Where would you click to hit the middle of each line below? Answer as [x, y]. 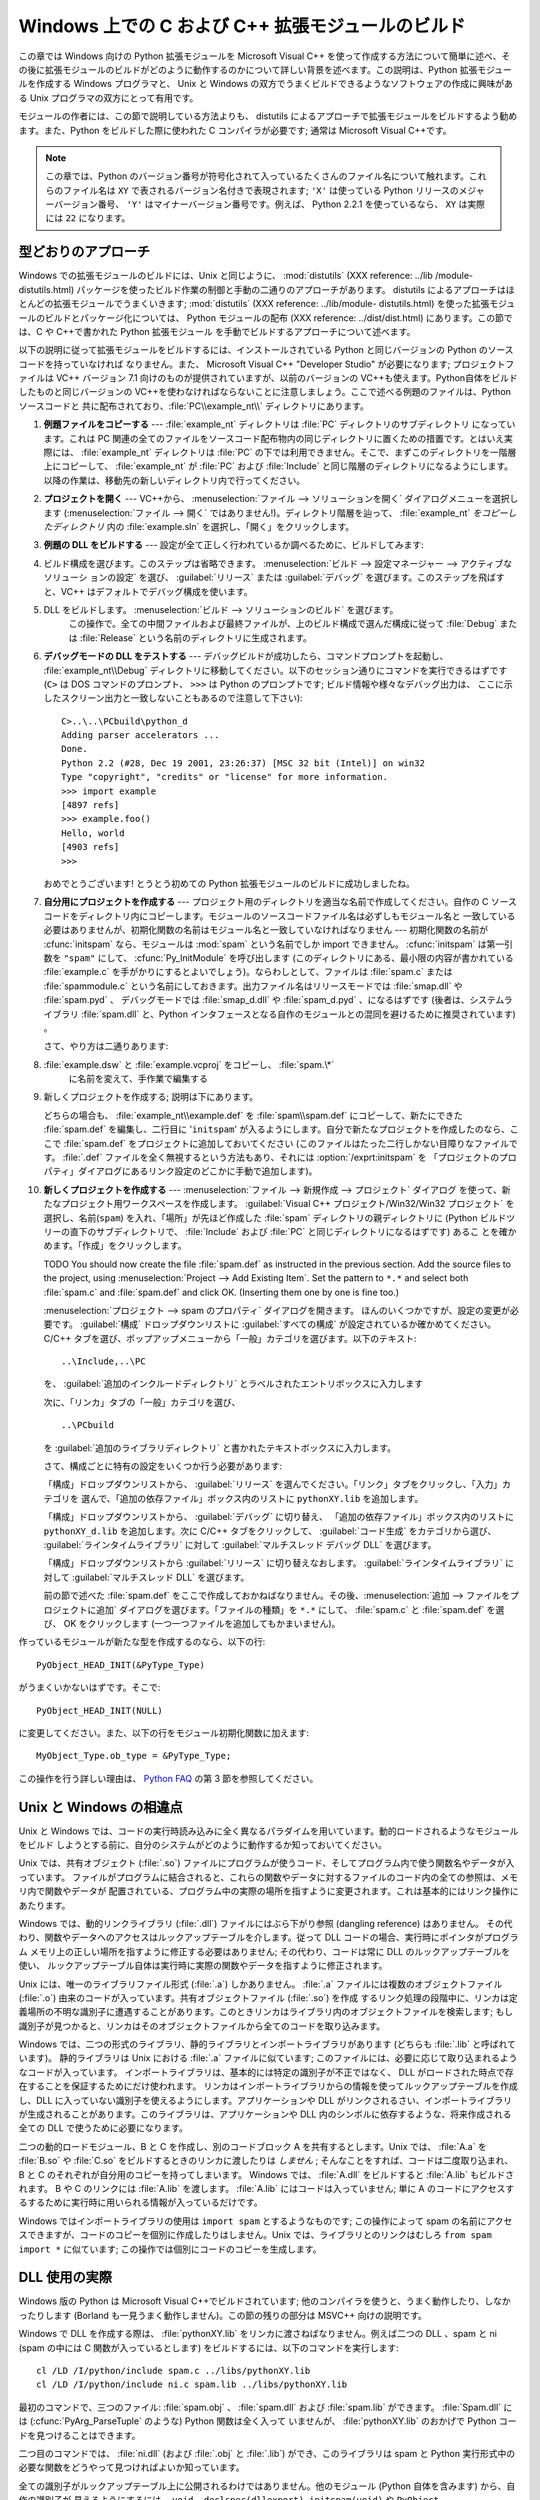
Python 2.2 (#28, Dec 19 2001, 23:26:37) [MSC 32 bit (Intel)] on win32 [243, 763]
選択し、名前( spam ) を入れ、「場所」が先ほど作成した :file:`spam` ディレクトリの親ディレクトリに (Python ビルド [275, 1217]
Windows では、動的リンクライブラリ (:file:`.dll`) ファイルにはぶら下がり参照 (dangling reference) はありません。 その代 [265, 1923]
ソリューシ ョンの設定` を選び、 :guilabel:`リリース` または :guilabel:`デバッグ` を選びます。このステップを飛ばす [274, 577]
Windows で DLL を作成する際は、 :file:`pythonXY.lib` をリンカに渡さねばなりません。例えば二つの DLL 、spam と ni [257, 2334]
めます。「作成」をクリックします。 [115, 1246]
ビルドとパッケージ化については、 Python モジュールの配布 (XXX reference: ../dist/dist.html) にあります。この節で [279, 317]
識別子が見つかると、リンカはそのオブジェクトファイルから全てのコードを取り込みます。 [202, 2026]
